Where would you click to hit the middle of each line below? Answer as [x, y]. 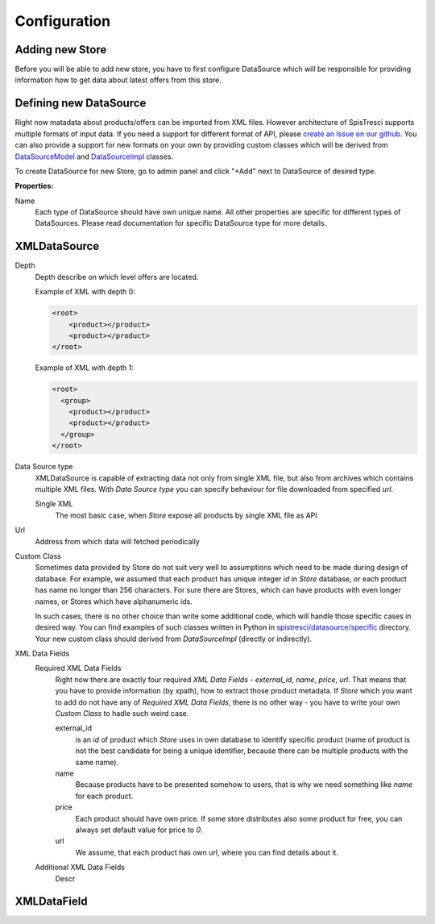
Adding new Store [61, 50]
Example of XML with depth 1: [85, 368]
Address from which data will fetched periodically [118, 541]
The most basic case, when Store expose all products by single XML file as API [186, 515]
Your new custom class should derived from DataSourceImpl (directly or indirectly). [174, 639]
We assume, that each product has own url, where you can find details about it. [207, 852]
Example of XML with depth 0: [85, 292]
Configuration [63, 21]
